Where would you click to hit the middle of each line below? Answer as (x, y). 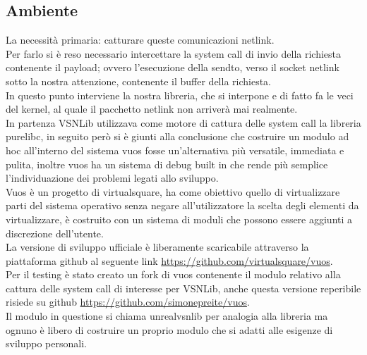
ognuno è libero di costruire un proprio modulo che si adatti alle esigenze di (169, 329)
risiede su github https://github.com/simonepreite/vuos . (128, 302)
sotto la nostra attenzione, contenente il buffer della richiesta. (138, 81)
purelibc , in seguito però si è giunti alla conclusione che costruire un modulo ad (178, 136)
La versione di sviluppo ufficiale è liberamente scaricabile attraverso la (157, 247)
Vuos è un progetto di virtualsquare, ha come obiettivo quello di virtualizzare (173, 191)
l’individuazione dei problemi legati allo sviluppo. (112, 178)
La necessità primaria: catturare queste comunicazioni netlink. (140, 40)
